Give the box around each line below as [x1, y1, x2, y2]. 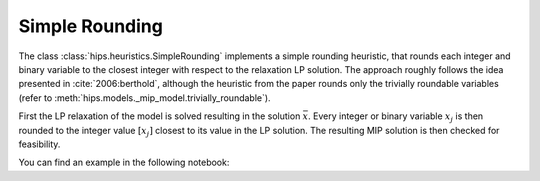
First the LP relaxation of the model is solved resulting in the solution [18, 110, 301, 122]
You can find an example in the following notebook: [18, 156, 230, 169]
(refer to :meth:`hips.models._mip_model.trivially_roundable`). [18, 91, 271, 104]
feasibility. [18, 138, 61, 150]
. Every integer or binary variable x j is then [308, 110, 484, 124]
